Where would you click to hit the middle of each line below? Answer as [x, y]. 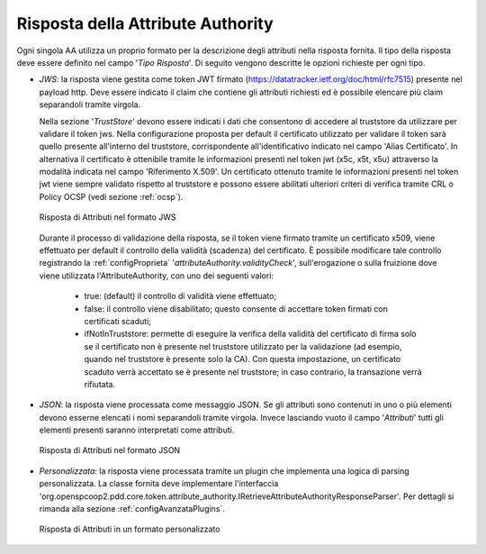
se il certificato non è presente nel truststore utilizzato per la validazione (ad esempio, [243, 346]
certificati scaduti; [118, 321]
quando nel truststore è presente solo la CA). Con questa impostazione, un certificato [243, 359]
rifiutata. [100, 384]
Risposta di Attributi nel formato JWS [108, 217]
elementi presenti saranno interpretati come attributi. [137, 430]
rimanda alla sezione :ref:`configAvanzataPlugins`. [132, 509]
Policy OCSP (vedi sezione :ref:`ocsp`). [111, 196]
